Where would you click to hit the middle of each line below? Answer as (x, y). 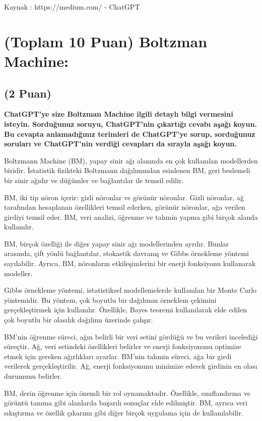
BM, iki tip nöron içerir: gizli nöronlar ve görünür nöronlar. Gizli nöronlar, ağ (124, 197)
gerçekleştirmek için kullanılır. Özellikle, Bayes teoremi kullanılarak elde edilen (125, 310)
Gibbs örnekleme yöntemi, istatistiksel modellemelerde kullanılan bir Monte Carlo (130, 290)
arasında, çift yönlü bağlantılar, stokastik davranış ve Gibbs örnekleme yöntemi (127, 253)
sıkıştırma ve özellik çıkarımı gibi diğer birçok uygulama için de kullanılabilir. (124, 412)
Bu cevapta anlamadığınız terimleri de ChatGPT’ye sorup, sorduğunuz (130, 134)
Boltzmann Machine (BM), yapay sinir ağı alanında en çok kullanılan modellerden (131, 160)
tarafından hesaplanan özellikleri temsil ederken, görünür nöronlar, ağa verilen (125, 207)
